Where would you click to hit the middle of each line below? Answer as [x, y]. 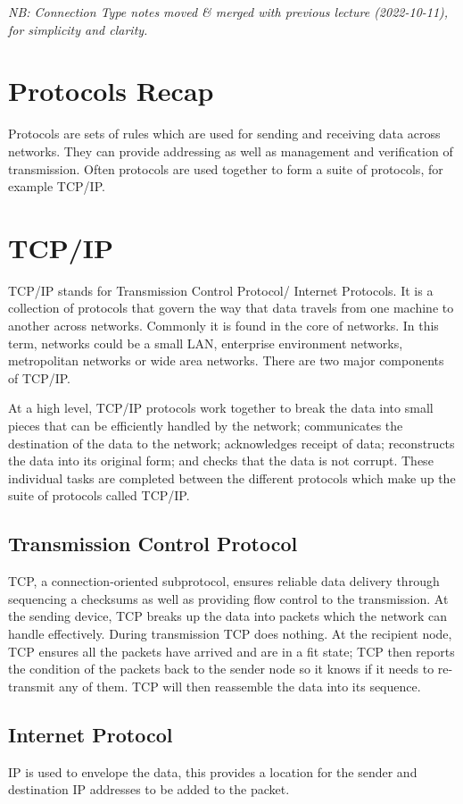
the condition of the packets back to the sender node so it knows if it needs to [221, 669]
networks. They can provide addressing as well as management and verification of [231, 151]
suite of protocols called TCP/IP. [99, 495]
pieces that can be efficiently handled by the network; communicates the [206, 425]
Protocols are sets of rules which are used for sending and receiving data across [224, 134]
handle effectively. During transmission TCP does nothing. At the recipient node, [230, 633]
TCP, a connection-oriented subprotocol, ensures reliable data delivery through [224, 581]
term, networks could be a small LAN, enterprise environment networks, [206, 343]
